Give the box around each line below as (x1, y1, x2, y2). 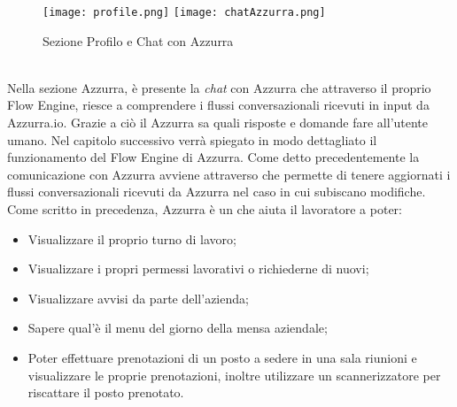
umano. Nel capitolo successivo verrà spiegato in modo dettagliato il (7, 130, 377, 149)
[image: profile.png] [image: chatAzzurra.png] (43, 6, 326, 19)
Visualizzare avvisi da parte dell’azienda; (27, 288, 249, 307)
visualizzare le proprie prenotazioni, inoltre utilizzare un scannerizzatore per (27, 365, 441, 384)
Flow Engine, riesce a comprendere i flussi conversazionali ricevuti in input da (7, 96, 430, 114)
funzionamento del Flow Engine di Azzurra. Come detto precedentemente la (7, 148, 420, 166)
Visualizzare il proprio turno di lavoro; (27, 229, 236, 248)
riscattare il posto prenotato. (27, 383, 184, 402)
